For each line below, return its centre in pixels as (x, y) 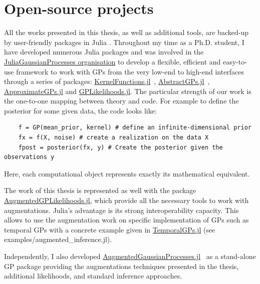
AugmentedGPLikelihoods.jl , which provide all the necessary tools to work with (126, 200)
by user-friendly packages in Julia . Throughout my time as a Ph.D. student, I (124, 42)
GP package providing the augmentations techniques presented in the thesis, (121, 266)
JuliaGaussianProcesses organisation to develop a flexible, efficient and (112, 61)
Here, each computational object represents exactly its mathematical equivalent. (127, 173)
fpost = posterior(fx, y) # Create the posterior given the (120, 147)
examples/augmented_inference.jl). (58, 239)
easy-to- (235, 61)
